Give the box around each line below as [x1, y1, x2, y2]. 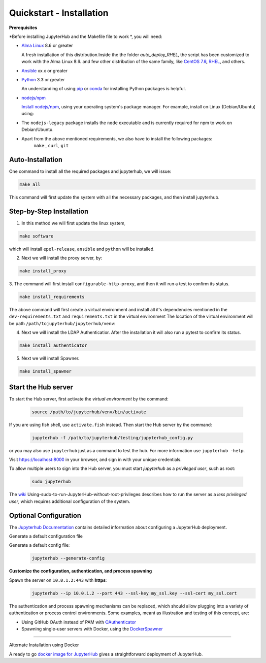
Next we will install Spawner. [21, 355, 80, 362]
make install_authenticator [19, 343, 87, 348]
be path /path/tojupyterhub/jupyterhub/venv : [9, 320, 116, 326]
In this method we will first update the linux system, [21, 220, 126, 226]
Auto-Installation [9, 155, 63, 164]
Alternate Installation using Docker [9, 642, 79, 648]
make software [19, 233, 54, 239]
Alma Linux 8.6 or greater [21, 42, 73, 49]
